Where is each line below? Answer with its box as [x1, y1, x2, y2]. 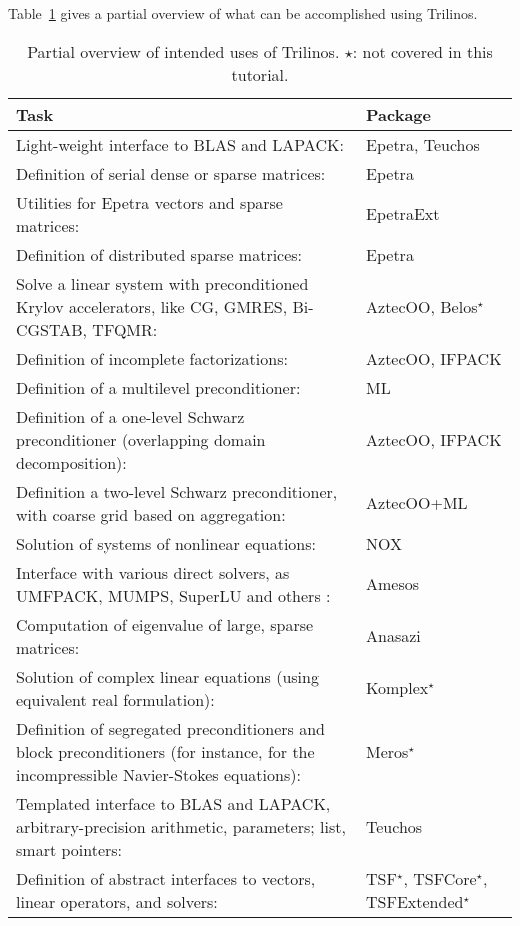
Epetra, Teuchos [366, 132, 480, 156]
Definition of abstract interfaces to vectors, [16, 866, 316, 890]
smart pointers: [16, 837, 123, 861]
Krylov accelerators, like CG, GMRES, [16, 294, 288, 318]
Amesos [366, 572, 420, 596]
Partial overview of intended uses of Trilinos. [27, 39, 340, 63]
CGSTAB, [16, 317, 88, 341]
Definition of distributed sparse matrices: [16, 242, 303, 266]
